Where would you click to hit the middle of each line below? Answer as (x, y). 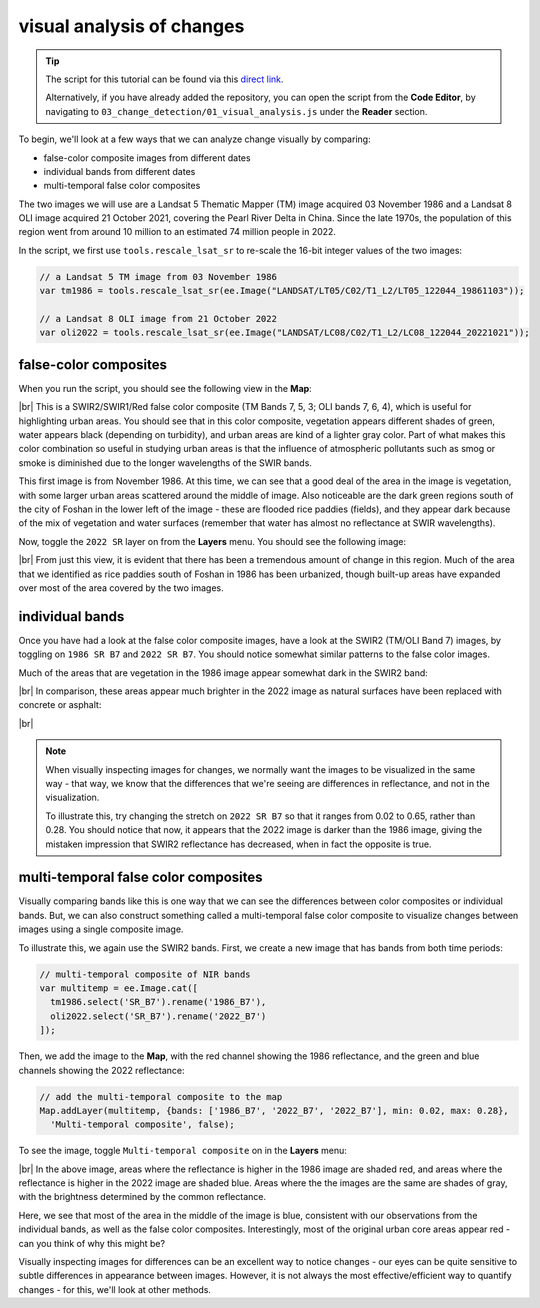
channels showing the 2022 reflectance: (101, 1070)
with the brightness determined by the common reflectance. (142, 1197)
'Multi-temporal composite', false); (142, 1124)
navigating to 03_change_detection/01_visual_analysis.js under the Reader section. (236, 111)
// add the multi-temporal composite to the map (161, 1096)
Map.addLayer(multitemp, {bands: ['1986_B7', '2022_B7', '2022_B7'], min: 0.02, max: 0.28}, (274, 1110)
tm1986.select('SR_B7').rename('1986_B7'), (158, 1002)
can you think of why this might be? (91, 1243)
